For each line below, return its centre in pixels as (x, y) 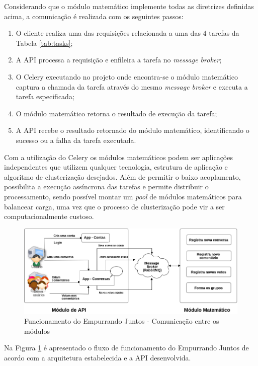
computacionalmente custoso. (49, 216)
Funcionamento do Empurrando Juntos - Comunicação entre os (122, 321)
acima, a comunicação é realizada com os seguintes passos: (94, 16)
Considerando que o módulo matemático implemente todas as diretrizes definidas (129, 6)
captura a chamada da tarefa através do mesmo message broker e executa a (132, 86)
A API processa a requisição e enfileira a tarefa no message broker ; (119, 60)
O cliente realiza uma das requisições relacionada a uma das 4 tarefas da (127, 33)
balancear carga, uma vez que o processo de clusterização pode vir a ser (114, 206)
